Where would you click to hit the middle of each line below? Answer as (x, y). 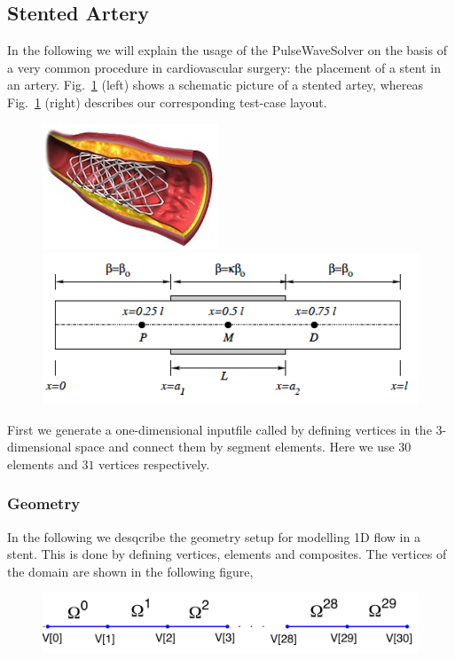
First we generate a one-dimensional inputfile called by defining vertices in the (220, 429)
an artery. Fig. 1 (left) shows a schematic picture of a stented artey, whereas (215, 85)
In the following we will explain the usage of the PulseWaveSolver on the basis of (227, 50)
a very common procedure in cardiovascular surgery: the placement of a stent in (224, 67)
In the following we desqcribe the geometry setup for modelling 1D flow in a (214, 536)
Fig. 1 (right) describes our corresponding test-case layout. (167, 102)
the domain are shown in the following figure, (130, 571)
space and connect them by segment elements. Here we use (235, 447)
